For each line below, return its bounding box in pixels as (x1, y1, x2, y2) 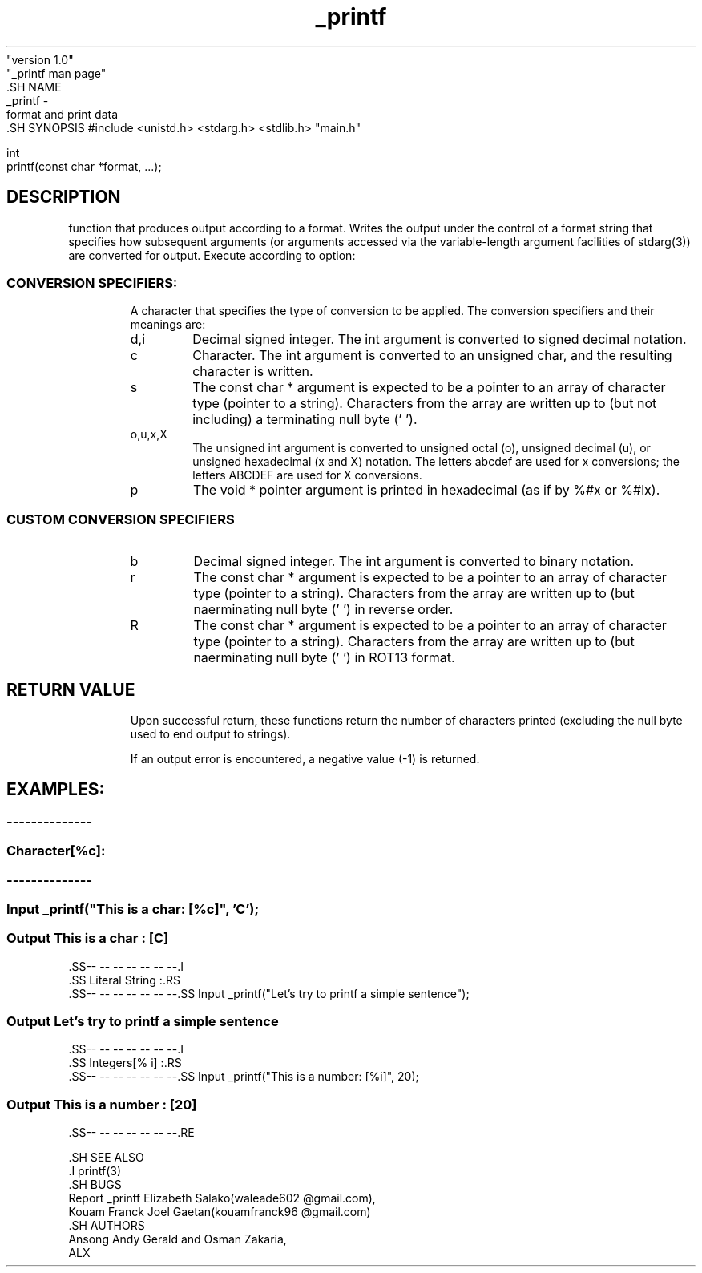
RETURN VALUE (6, 679, 135, 700)
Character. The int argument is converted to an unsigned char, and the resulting (192, 347, 672, 364)
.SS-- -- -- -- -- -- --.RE (68, 1125, 195, 1140)
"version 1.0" (6, 52, 74, 67)
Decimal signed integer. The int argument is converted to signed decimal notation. (192, 331, 687, 348)
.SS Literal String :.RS (68, 972, 180, 987)
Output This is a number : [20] (6, 1096, 197, 1113)
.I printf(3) (68, 1164, 122, 1178)
